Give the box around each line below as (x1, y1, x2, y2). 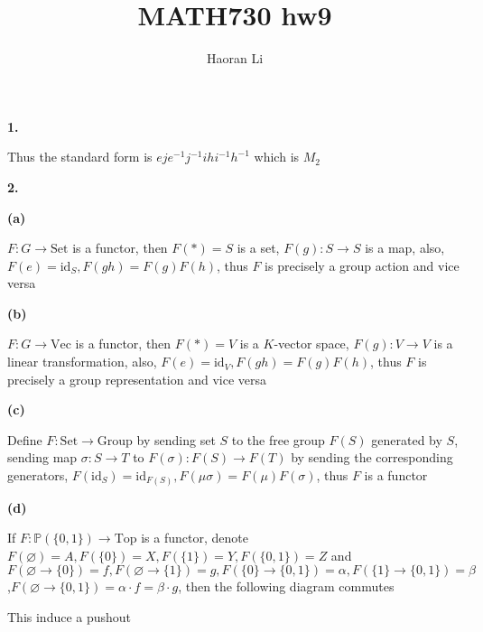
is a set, (237, 238, 280, 257)
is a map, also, (365, 238, 445, 257)
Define (7, 430, 42, 449)
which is (254, 147, 300, 166)
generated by (371, 430, 442, 449)
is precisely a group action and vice (265, 256, 460, 274)
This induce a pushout (7, 607, 132, 626)
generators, (7, 466, 69, 485)
